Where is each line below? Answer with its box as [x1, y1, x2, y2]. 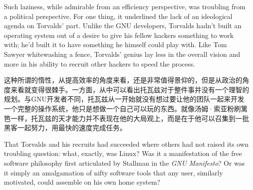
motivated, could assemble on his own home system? [4, 177, 161, 187]
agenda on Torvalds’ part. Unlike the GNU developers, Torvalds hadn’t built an [4, 20, 242, 31]
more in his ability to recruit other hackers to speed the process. [4, 58, 195, 69]
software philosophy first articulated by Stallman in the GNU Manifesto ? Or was [4, 157, 245, 168]
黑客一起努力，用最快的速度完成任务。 [4, 122, 126, 133]
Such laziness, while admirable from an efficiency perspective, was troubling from [4, 1, 246, 11]
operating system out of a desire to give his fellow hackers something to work [4, 30, 234, 40]
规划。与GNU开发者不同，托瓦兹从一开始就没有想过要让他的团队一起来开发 [4, 94, 244, 104]
